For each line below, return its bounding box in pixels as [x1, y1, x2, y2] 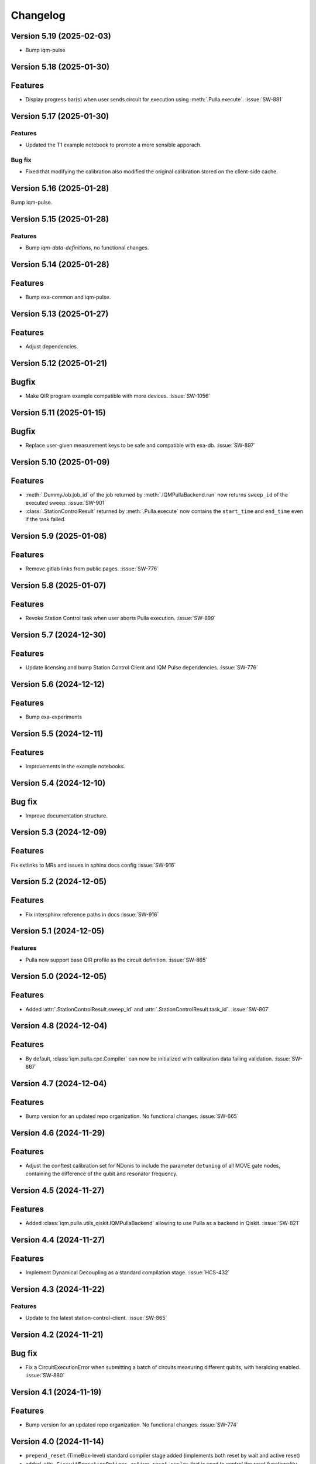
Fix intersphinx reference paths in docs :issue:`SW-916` [25, 911, 159, 918]
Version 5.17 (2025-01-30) [11, 111, 109, 121]
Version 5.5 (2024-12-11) [11, 728, 104, 738]
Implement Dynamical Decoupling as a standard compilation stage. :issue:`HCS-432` [25, 1268, 230, 1276]
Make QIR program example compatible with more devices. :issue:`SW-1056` [25, 392, 211, 399]
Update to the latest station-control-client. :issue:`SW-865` [25, 1315, 167, 1322]
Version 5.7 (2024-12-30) [11, 630, 107, 639]
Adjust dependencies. [25, 343, 78, 350]
